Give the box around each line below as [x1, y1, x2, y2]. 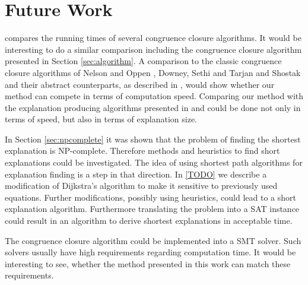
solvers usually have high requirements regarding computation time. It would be [5, 246, 296, 258]
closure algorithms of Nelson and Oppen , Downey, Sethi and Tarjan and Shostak [5, 66, 301, 78]
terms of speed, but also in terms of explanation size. [5, 113, 198, 125]
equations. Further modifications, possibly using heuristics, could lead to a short [5, 191, 297, 203]
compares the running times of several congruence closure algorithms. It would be [5, 31, 301, 44]
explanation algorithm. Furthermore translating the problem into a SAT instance [5, 202, 300, 215]
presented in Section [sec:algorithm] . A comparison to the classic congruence [5, 55, 282, 67]
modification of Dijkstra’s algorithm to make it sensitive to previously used [5, 179, 278, 192]
